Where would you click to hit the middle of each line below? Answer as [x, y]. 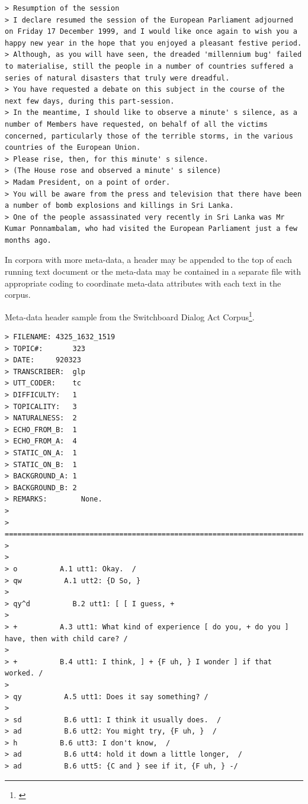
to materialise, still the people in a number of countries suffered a [149, 66]
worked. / [24, 673]
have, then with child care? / [66, 639]
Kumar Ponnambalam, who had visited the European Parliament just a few [151, 229]
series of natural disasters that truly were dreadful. [117, 78]
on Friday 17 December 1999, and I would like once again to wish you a [151, 32]
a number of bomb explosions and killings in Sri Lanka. [119, 206]
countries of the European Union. [73, 148]
